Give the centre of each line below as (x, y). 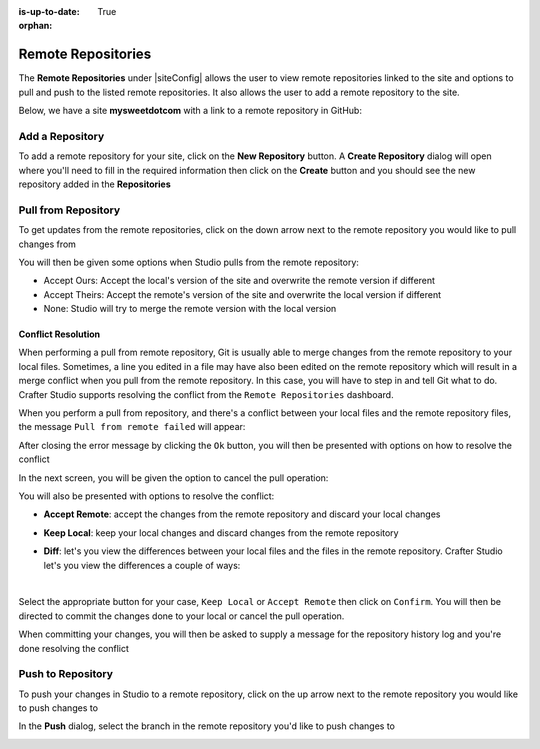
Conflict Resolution (59, 334)
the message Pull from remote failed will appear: (132, 427)
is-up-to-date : (49, 11)
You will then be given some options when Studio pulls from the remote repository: (189, 262)
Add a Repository (61, 136)
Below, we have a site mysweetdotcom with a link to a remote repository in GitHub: (190, 111)
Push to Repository (66, 674)
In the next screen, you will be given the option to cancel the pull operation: (173, 477)
